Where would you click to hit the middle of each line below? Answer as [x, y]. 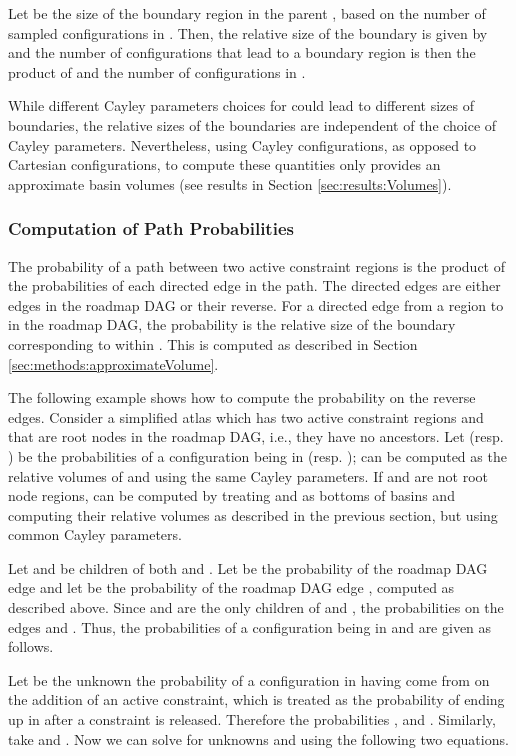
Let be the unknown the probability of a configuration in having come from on [249, 679]
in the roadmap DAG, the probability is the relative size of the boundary [232, 324]
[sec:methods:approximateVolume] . [113, 363]
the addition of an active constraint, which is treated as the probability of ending [256, 699]
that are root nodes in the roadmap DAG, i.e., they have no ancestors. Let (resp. [256, 436]
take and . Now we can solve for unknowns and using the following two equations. [258, 738]
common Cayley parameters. [95, 534]
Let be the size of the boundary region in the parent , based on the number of [247, 13]
